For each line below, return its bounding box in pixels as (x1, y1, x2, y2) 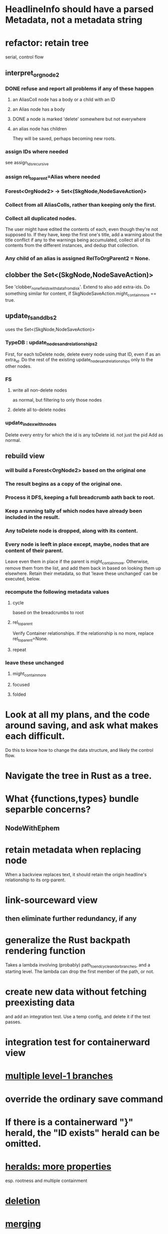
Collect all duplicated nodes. (5, 215, 77, 222)
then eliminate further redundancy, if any (5, 915, 137, 923)
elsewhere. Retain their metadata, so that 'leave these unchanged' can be (5, 570, 158, 576)
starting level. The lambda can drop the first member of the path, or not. (5, 968, 154, 975)
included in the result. (5, 514, 60, 521)
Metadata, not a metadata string (5, 14, 142, 26)
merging (5, 1218, 41, 1229)
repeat (12, 646, 27, 653)
